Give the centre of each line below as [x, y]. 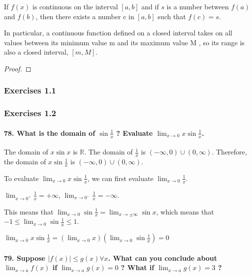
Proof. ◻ [18, 68]
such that [172, 16]
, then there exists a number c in [85, 16]
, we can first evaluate [120, 178]
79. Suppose [25, 258]
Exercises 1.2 [30, 113]
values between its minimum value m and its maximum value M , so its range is [124, 42]
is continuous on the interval [75, 6]
